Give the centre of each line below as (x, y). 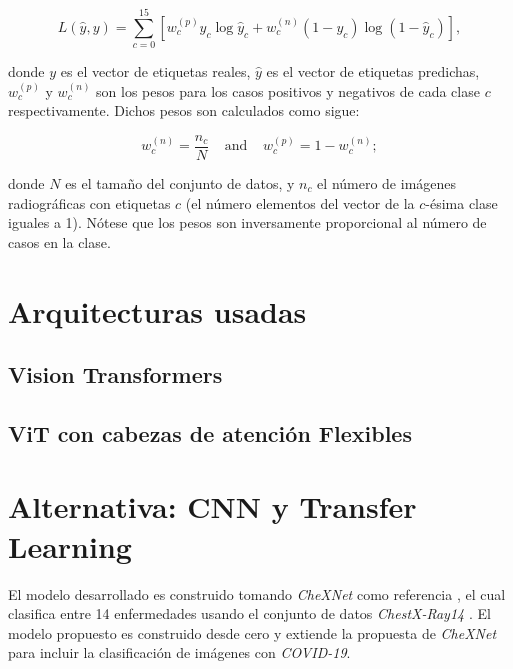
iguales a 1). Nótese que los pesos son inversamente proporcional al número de (247, 222)
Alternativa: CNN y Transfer (212, 506)
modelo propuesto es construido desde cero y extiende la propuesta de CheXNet (252, 632)
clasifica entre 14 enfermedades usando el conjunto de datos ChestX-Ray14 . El (249, 613)
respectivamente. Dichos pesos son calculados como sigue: (184, 110)
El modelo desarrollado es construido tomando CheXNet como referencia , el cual (257, 593)
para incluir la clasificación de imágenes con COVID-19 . (179, 652)
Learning (70, 545)
